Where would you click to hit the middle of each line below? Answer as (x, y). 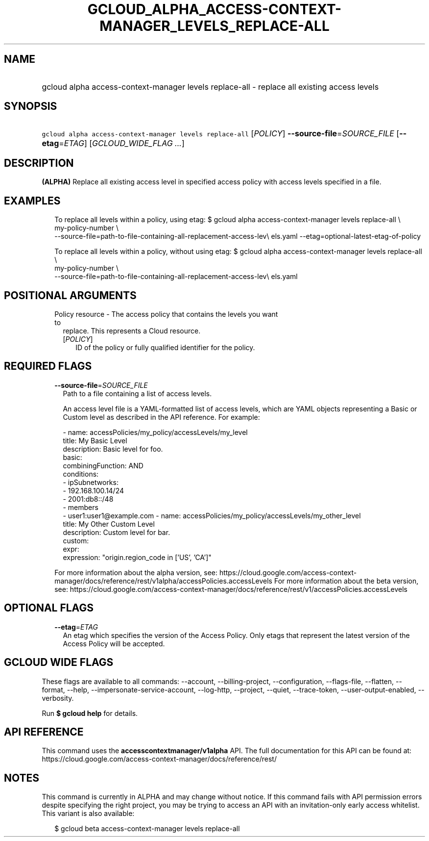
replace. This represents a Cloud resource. (132, 331)
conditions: (81, 474)
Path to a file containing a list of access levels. (137, 393)
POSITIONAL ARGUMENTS (70, 295)
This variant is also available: (88, 814)
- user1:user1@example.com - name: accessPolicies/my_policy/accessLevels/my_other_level (212, 515)
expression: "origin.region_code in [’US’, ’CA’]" (137, 557)
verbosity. (58, 698)
